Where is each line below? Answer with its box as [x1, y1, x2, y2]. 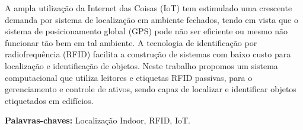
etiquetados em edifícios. [5, 94, 94, 106]
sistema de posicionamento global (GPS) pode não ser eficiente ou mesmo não [5, 25, 288, 37]
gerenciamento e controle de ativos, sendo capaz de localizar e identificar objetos [5, 83, 296, 95]
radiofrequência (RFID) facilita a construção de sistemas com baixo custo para [5, 48, 291, 60]
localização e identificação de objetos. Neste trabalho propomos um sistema [5, 59, 278, 71]
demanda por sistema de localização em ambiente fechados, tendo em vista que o [5, 13, 298, 25]
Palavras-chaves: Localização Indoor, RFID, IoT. [5, 114, 190, 126]
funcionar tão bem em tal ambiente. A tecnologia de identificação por [5, 36, 257, 48]
